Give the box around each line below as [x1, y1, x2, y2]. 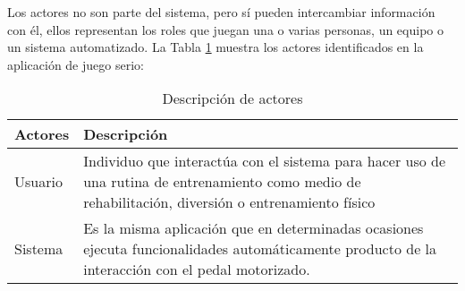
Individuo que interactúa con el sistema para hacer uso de [83, 150, 446, 172]
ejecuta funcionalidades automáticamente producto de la [83, 238, 437, 260]
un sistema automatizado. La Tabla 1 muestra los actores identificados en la [7, 38, 424, 56]
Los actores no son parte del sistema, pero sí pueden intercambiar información [7, 3, 435, 21]
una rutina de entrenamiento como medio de [83, 171, 361, 193]
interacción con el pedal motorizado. [83, 259, 310, 280]
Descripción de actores [162, 88, 303, 109]
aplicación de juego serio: [7, 55, 144, 73]
